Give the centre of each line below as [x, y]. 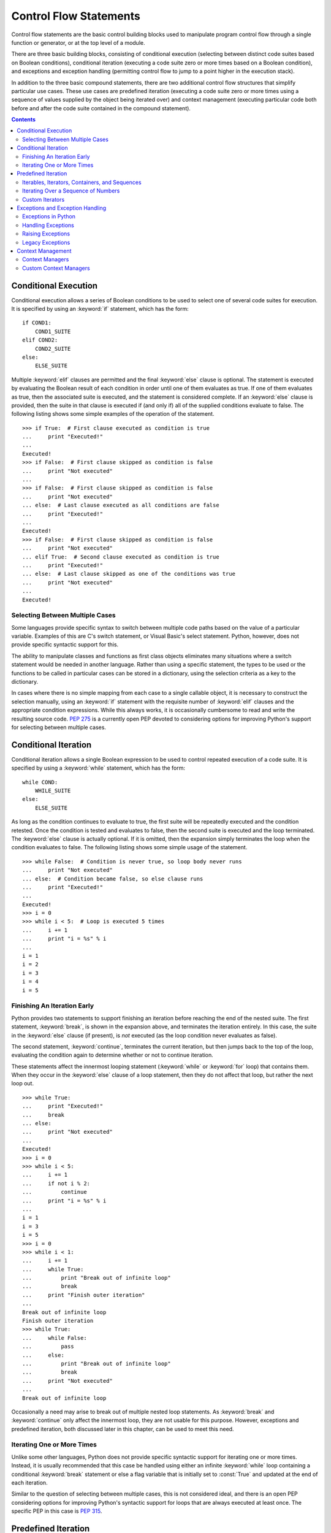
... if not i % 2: [56, 1183]
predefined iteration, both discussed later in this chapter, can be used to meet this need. [123, 1429]
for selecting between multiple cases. [59, 727]
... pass [48, 1347]
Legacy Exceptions [46, 242]
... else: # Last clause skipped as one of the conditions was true [129, 574]
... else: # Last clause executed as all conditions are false [121, 505]
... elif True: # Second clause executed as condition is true [121, 557]
